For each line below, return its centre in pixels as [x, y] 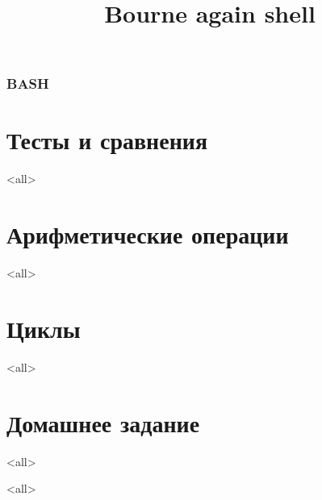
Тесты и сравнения [107, 140]
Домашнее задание [103, 422]
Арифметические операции [148, 234]
